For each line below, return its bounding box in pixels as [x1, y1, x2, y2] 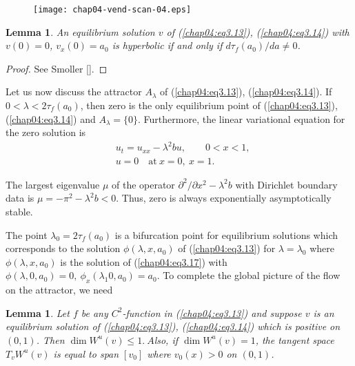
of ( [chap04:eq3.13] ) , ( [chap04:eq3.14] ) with [166, 24, 349, 39]
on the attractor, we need [6, 282, 113, 297]
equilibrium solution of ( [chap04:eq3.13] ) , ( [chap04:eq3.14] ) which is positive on [6, 319, 341, 334]
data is [6, 191, 34, 205]
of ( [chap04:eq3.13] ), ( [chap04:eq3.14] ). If [160, 84, 332, 99]
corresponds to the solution [6, 241, 121, 256]
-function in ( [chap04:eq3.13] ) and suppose [122, 305, 302, 320]
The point [6, 227, 48, 242]
